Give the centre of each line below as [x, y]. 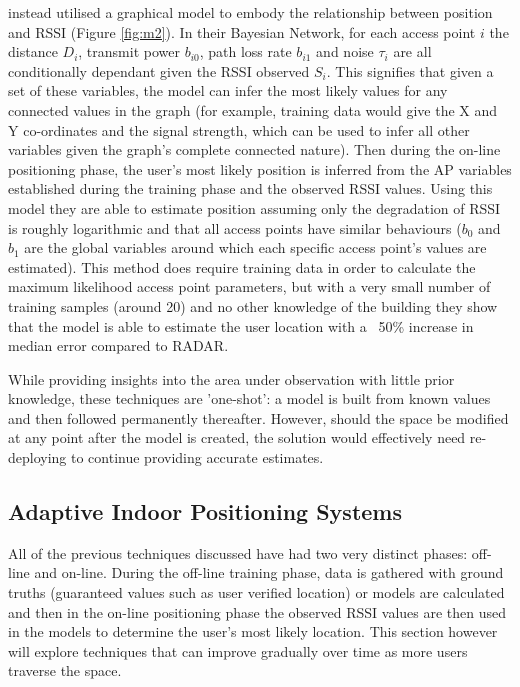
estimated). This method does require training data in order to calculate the [242, 266]
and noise [345, 51]
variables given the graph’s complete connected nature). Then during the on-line [254, 149]
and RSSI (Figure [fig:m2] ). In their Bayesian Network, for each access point [242, 31]
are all [412, 51]
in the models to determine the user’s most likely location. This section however [253, 631]
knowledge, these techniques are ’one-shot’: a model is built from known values [249, 398]
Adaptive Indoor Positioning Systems [205, 511]
